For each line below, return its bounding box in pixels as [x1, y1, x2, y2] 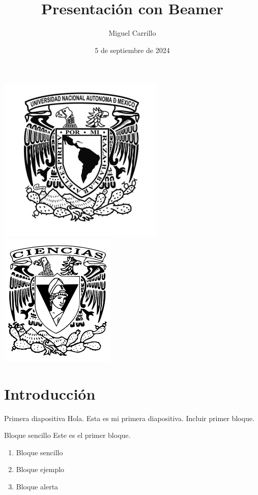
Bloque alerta [16, 481, 59, 491]
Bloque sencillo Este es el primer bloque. [4, 430, 131, 440]
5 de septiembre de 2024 [95, 44, 170, 55]
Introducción [4, 383, 96, 404]
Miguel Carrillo [108, 28, 156, 38]
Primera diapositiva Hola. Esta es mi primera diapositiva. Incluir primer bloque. [4, 412, 254, 423]
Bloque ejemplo [16, 464, 65, 475]
